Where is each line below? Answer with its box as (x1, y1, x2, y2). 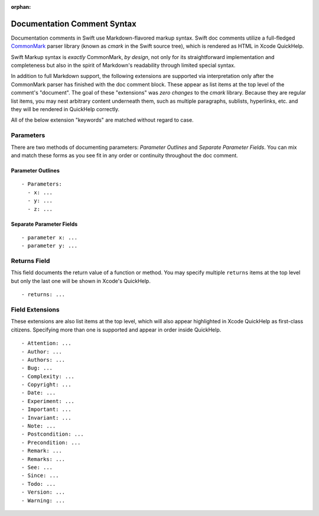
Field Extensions (11, 305, 60, 313)
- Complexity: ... (21, 373, 75, 379)
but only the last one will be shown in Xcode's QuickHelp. (11, 277, 151, 284)
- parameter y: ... (21, 242, 78, 249)
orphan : (11, 4, 31, 10)
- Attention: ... (21, 340, 71, 347)
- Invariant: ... (21, 414, 71, 421)
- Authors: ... (21, 356, 66, 363)
